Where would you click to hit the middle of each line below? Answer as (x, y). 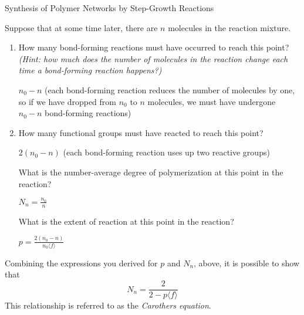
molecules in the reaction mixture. (229, 27)
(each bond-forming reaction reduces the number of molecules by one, (170, 89)
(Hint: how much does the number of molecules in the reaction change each (153, 58)
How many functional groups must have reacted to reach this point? (141, 132)
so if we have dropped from (67, 101)
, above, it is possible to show (247, 262)
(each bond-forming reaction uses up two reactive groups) (166, 152)
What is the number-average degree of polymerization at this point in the (151, 172)
